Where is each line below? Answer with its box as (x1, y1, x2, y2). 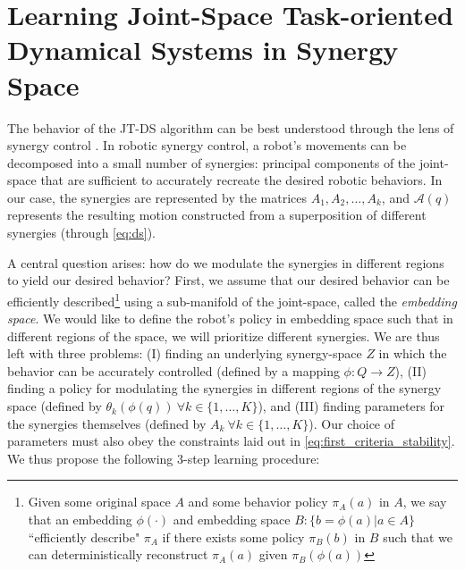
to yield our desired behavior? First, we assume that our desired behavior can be (7, 271, 450, 289)
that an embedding (28, 510, 132, 529)
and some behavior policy (188, 492, 328, 511)
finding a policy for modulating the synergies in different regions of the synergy (7, 379, 442, 398)
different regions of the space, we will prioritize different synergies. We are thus (7, 326, 440, 345)
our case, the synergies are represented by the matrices (7, 188, 308, 206)
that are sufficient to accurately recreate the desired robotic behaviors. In (40, 171, 443, 189)
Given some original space (28, 492, 171, 511)
